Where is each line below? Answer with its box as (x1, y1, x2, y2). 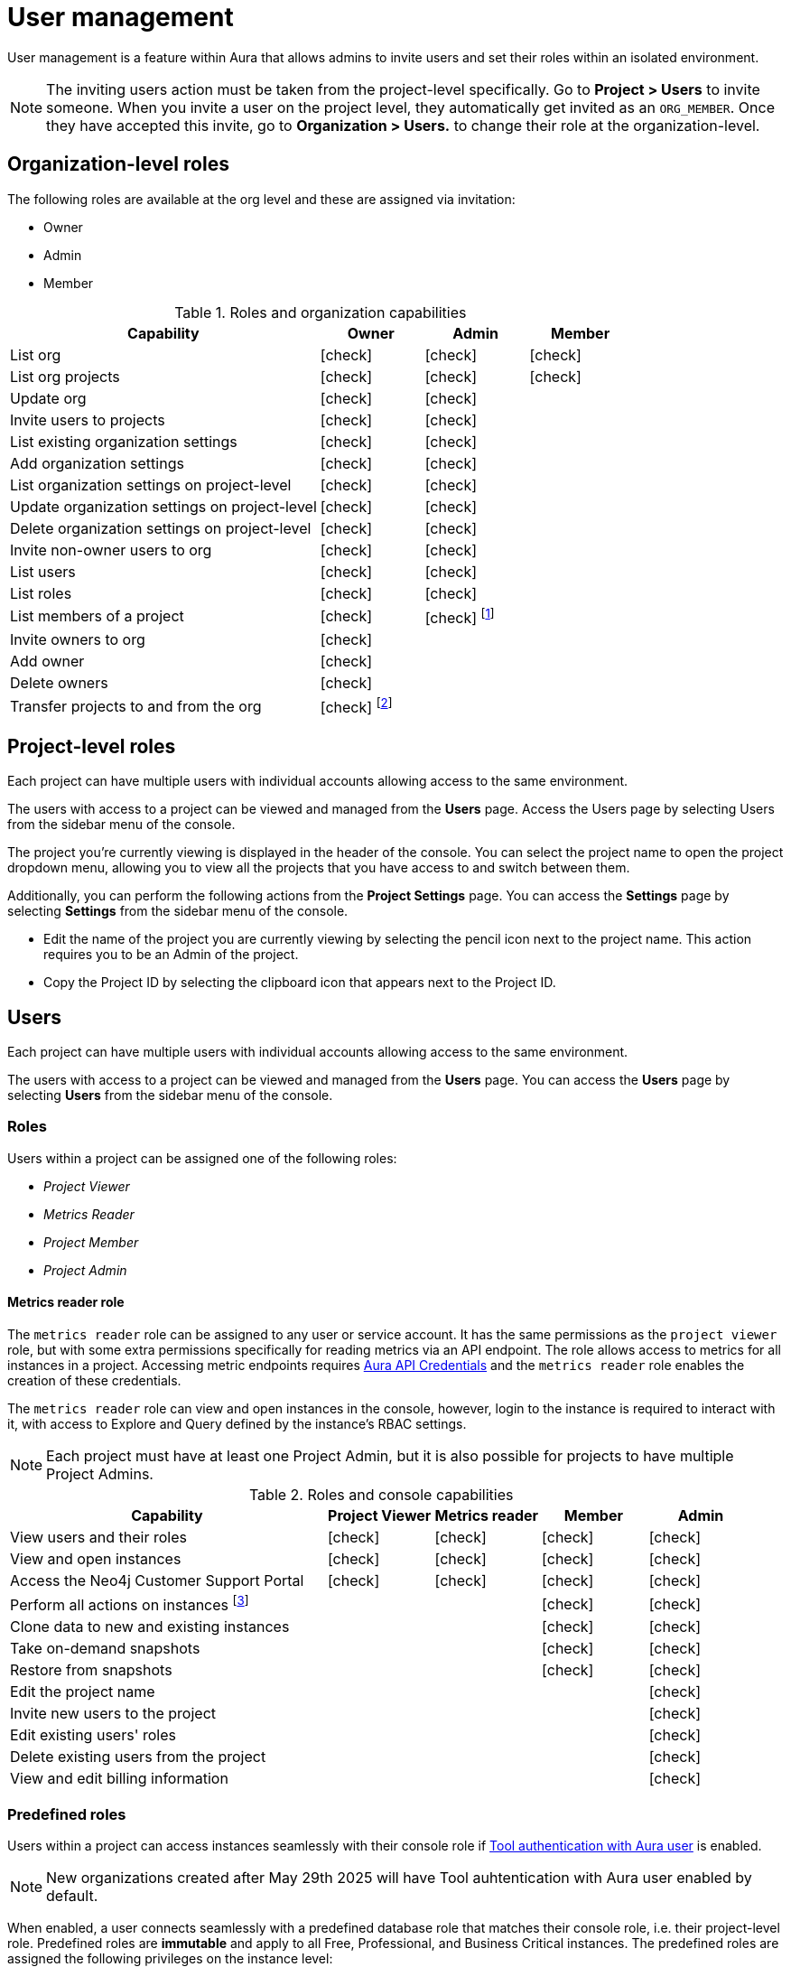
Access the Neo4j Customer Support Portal (10, 1571, 304, 1589)
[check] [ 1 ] (424, 605, 495, 627)
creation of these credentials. (7, 1372, 181, 1388)
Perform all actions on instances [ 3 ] (10, 1592, 249, 1615)
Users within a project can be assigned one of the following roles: (7, 1150, 397, 1166)
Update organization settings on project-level (10, 497, 317, 516)
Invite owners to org (10, 629, 145, 648)
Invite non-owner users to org (10, 540, 212, 559)
